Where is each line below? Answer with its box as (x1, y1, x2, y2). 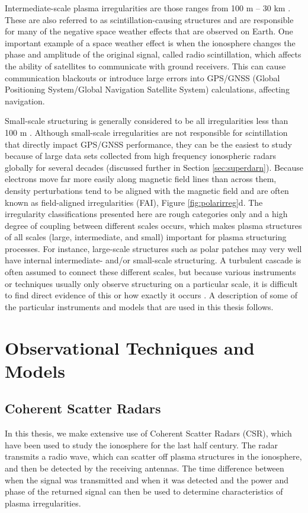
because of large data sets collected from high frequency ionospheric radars (5, 149, 276, 162)
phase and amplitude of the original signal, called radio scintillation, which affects (5, 48, 301, 60)
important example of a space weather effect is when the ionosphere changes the (5, 36, 296, 49)
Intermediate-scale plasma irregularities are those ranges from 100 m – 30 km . (5, 2, 291, 14)
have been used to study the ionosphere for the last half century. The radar (5, 438, 278, 451)
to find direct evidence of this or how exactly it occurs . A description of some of (5, 289, 297, 301)
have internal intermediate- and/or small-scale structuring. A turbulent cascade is (5, 254, 301, 266)
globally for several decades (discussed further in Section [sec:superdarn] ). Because (5, 161, 303, 173)
